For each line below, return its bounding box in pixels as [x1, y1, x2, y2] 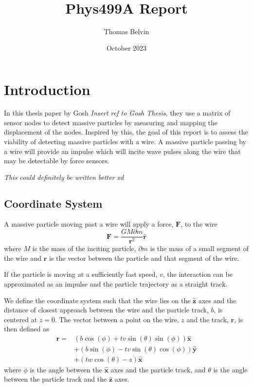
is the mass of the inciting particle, [32, 243, 136, 253]
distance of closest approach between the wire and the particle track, [4, 305, 209, 315]
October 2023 [106, 42, 147, 53]
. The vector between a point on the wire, [54, 314, 179, 324]
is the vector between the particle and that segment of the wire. [49, 252, 239, 263]
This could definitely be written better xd [4, 172, 124, 182]
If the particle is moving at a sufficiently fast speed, [4, 269, 158, 279]
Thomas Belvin [104, 26, 149, 37]
